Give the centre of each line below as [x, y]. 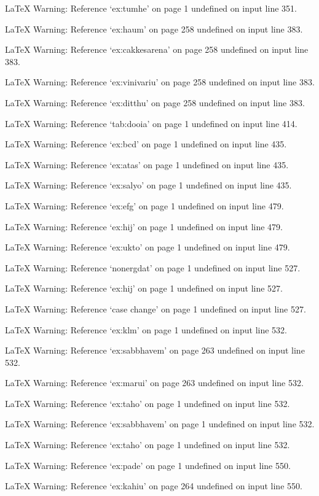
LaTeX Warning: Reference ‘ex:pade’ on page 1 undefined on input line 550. [148, 465]
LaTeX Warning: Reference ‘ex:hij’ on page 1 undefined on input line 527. [144, 288]
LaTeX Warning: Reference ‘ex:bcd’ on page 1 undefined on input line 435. [146, 144]
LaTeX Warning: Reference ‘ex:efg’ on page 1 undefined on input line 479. [144, 205]
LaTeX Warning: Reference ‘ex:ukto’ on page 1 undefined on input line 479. [148, 247]
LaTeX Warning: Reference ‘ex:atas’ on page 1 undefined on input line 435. [147, 164]
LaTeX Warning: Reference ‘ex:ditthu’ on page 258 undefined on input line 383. [155, 102]
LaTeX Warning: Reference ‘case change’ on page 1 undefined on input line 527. [156, 308]
